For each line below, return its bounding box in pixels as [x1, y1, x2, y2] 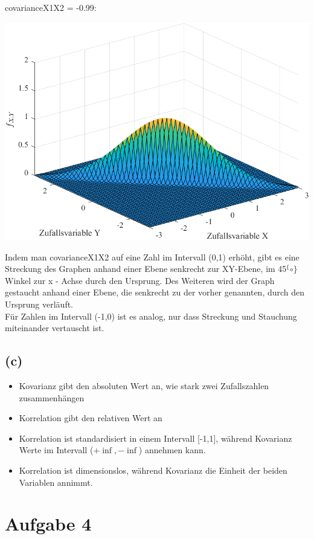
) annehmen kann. [138, 444, 206, 456]
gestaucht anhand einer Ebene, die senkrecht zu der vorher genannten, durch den [5, 286, 305, 299]
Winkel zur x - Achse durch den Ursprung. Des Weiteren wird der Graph [5, 274, 275, 286]
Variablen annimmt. [19, 476, 93, 488]
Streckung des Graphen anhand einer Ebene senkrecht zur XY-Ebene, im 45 [5, 262, 287, 275]
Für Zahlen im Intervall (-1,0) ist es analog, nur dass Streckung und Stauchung [5, 309, 297, 322]
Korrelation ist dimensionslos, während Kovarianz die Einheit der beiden [19, 463, 287, 476]
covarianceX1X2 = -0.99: [5, 1, 97, 13]
